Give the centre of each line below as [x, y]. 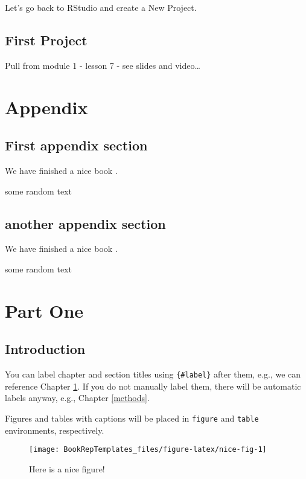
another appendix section [85, 223]
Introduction [45, 349]
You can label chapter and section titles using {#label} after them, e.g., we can [153, 374]
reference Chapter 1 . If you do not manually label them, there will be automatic [153, 386]
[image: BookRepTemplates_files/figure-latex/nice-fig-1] [148, 450]
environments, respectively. [55, 430]
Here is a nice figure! [67, 468]
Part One [44, 310]
